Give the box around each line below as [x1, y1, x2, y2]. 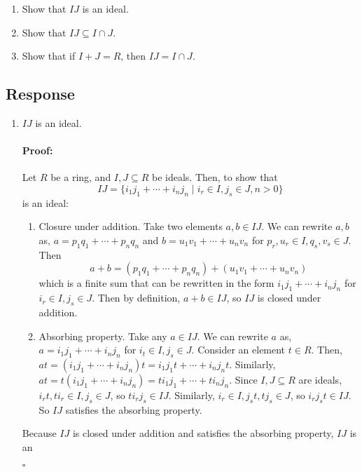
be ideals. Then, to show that [151, 170, 278, 184]
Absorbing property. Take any [39, 328, 167, 343]
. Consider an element [191, 342, 286, 357]
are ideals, [298, 372, 342, 386]
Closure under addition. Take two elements [39, 219, 223, 234]
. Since [229, 372, 258, 386]
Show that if [22, 48, 76, 63]
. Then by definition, [92, 290, 181, 305]
